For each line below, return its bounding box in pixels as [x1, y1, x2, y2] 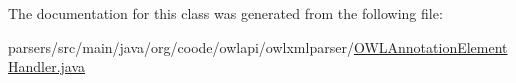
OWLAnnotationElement [353, 36, 508, 57]
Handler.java [8, 56, 86, 77]
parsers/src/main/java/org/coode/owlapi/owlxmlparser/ [8, 36, 354, 57]
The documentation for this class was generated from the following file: [8, 3, 443, 23]
